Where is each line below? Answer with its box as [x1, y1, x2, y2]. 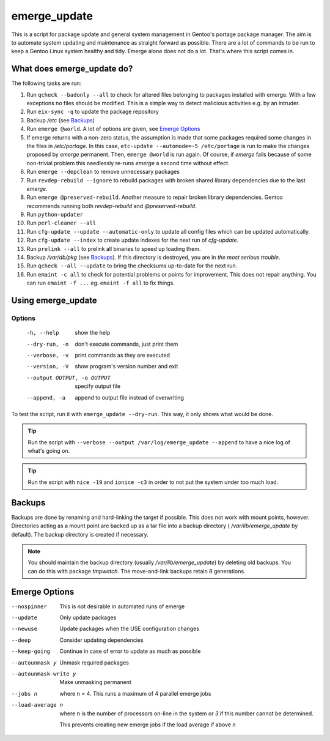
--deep [11, 636, 31, 644]
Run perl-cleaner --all [26, 219, 97, 226]
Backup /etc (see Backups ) [26, 116, 95, 124]
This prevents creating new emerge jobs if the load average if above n [59, 721, 236, 728]
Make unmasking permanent [59, 679, 131, 686]
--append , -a [26, 394, 66, 401]
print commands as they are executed [75, 351, 170, 359]
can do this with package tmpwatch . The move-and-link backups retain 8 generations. [28, 567, 246, 575]
